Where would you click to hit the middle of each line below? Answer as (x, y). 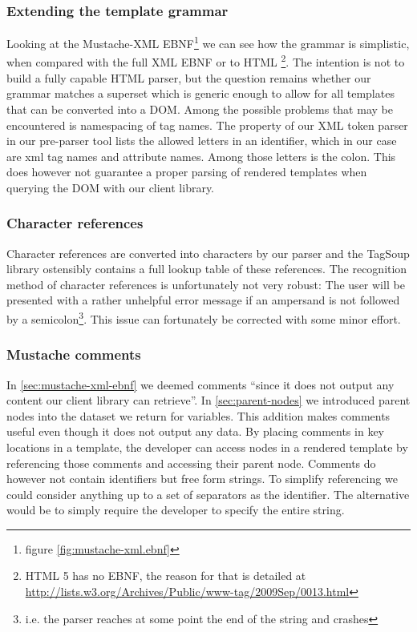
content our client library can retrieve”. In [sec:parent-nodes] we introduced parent (208, 400)
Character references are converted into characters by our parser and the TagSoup (208, 253)
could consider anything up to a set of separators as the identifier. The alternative (208, 494)
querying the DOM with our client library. (111, 187)
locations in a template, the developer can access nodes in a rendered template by (207, 447)
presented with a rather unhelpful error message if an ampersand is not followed (203, 300)
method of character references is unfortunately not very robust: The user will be (206, 284)
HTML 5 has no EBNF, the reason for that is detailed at (166, 576)
